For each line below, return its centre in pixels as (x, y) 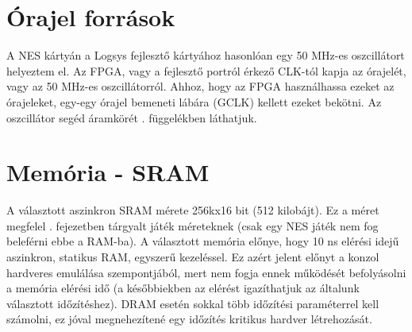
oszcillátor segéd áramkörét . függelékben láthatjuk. (132, 117)
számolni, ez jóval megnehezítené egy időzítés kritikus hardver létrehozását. (189, 319)
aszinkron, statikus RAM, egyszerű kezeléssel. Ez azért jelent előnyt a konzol (193, 257)
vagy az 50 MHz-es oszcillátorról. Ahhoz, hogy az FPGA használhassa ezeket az (200, 86)
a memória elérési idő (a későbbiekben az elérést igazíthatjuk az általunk (183, 288)
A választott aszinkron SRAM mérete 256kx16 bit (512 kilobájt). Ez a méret (193, 210)
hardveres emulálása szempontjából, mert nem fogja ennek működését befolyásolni (206, 272)
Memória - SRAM (108, 172)
